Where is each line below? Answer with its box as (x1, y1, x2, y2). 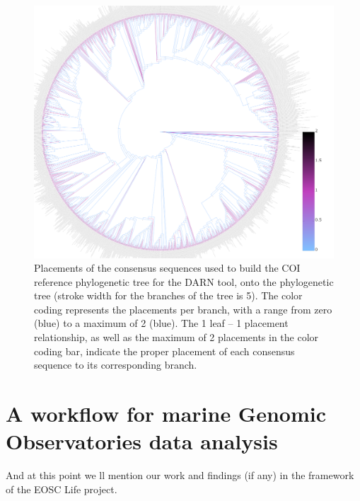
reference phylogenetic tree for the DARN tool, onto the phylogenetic (34, 274, 334, 289)
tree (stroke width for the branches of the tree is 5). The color (34, 288, 303, 303)
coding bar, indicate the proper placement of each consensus (34, 343, 295, 358)
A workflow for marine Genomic (6, 399, 326, 428)
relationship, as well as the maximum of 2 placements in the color (34, 330, 319, 345)
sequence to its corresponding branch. (34, 357, 197, 372)
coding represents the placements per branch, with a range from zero (34, 301, 332, 316)
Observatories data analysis (6, 427, 278, 456)
